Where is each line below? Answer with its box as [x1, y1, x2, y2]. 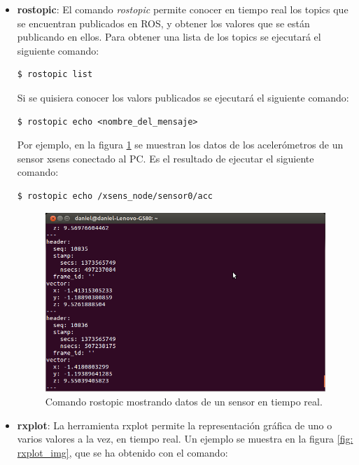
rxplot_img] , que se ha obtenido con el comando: [17, 445, 228, 459]
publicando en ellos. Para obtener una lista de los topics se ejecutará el [17, 29, 321, 44]
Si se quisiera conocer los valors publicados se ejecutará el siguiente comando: [17, 90, 349, 104]
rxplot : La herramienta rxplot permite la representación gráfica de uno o [17, 417, 332, 432]
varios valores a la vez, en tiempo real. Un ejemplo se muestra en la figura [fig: [17, 431, 353, 446]
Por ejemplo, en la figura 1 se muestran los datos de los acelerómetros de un [17, 137, 344, 152]
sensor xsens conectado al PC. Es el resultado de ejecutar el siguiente [17, 151, 314, 165]
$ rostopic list [17, 69, 93, 80]
